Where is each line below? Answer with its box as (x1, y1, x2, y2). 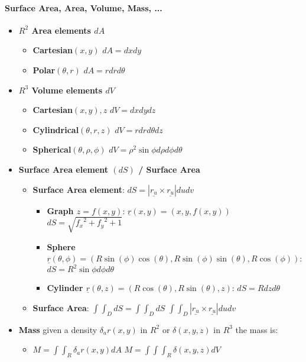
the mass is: (235, 323, 278, 335)
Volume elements (31, 83, 103, 96)
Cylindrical (32, 123, 79, 135)
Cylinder (47, 282, 83, 294)
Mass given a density (18, 323, 97, 335)
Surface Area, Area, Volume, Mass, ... (5, 1, 162, 14)
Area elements (31, 24, 91, 36)
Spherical (32, 143, 71, 156)
